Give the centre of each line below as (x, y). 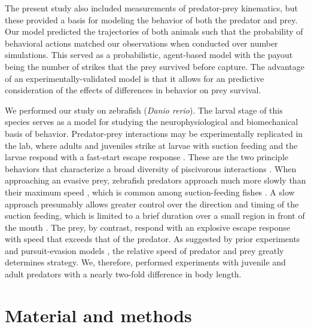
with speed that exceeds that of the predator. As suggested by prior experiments (153, 239)
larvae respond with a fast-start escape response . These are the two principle (147, 157)
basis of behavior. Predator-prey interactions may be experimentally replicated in (154, 133)
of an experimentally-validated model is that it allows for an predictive (135, 78)
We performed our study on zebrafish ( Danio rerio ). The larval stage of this (144, 110)
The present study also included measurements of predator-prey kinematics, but (151, 8)
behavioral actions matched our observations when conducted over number (141, 43)
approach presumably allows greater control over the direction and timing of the (152, 204)
